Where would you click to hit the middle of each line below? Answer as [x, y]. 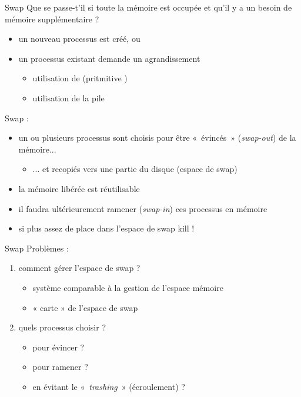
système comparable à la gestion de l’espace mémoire [128, 287]
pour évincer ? [58, 347]
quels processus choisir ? [62, 327]
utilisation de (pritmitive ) [80, 78]
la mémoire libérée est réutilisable [79, 188]
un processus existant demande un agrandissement [109, 58]
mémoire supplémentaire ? [52, 19]
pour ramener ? [60, 367]
